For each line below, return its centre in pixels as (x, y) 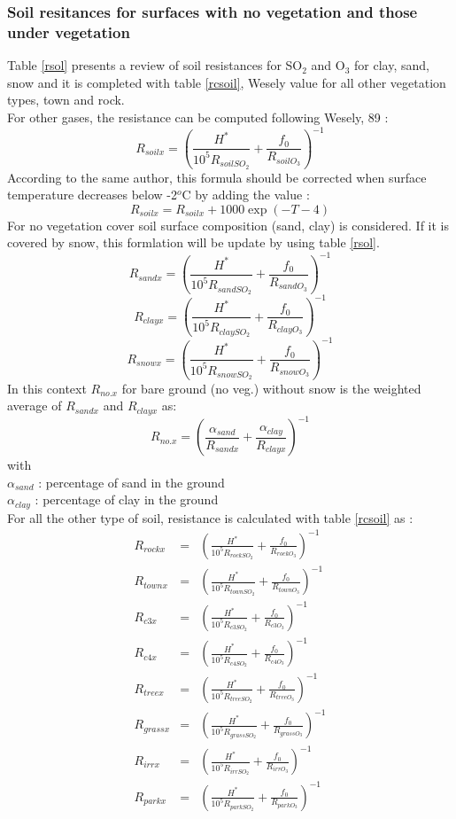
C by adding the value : (246, 195)
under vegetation (69, 31)
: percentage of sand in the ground (131, 482)
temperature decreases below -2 (92, 195)
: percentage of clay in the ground (127, 499)
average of (35, 406)
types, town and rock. (66, 100)
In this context (47, 388)
